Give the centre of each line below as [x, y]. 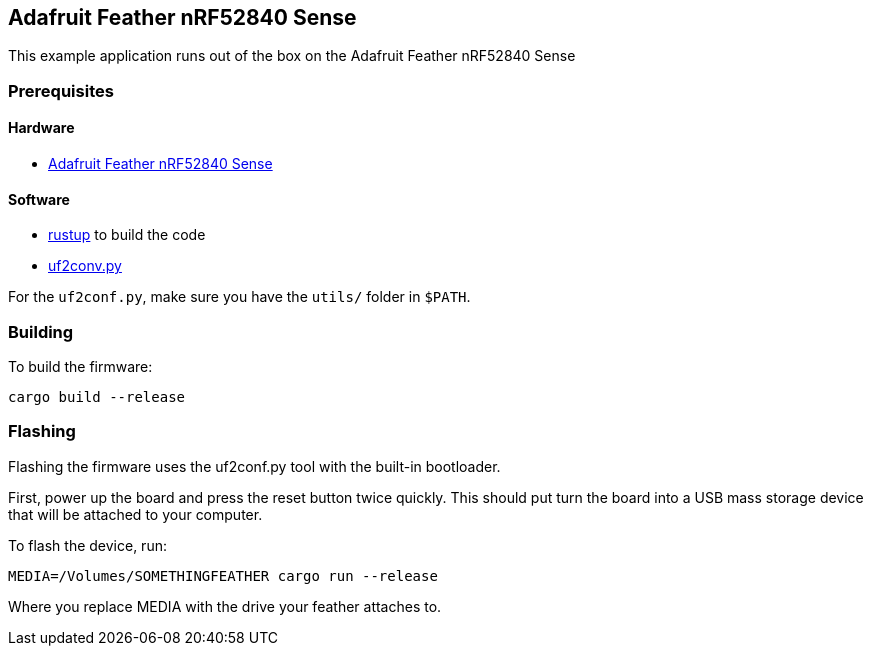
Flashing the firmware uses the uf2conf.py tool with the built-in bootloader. [254, 466]
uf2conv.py [85, 266]
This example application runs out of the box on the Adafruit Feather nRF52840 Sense [292, 56]
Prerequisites [61, 90]
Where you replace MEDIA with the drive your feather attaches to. [225, 606]
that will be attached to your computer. [135, 514]
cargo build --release [97, 396]
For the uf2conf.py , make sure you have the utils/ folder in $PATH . [239, 297]
